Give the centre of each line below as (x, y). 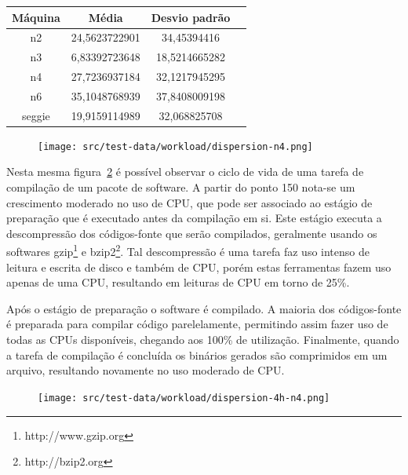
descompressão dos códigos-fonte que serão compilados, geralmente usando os (192, 233)
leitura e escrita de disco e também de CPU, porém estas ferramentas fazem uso (199, 267)
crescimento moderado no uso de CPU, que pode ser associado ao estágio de (189, 202)
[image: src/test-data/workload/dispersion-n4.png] (175, 146)
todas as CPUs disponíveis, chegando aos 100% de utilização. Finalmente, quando (203, 340)
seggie (36, 115)
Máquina (36, 17)
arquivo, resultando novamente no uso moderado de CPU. (146, 370)
